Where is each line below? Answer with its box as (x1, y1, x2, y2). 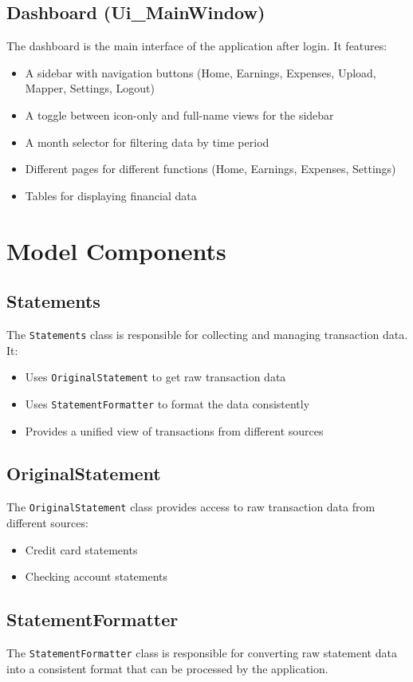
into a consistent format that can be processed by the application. (6, 660, 328, 676)
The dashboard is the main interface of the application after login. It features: (6, 37, 387, 54)
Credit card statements (25, 541, 138, 558)
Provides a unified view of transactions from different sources (25, 422, 324, 439)
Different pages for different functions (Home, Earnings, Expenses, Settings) (25, 160, 396, 177)
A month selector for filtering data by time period (25, 133, 269, 150)
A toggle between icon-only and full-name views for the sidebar (25, 106, 334, 123)
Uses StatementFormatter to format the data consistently (25, 395, 310, 412)
